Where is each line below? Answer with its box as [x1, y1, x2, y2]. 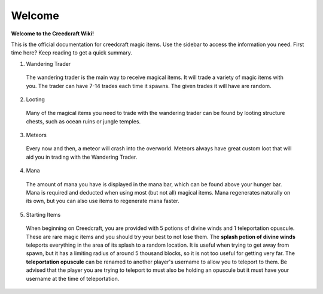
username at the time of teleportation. [26, 275, 120, 282]
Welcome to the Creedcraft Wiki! [11, 30, 95, 37]
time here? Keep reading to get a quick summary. [11, 49, 133, 56]
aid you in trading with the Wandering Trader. [26, 153, 138, 160]
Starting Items [26, 211, 61, 218]
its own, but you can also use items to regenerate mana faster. [26, 198, 179, 205]
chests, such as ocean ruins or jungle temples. [26, 117, 141, 125]
